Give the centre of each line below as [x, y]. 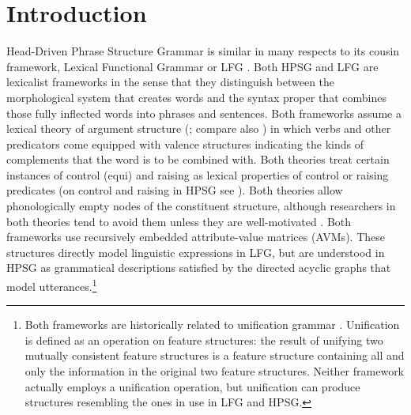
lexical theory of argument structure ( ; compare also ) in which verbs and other [199, 128]
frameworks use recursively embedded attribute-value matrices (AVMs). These [196, 237]
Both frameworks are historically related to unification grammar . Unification [212, 324]
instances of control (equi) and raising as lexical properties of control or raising [198, 174]
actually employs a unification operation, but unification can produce [192, 386]
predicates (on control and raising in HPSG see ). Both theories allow [175, 190]
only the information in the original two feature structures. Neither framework [215, 371]
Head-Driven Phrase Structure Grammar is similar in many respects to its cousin [203, 51]
